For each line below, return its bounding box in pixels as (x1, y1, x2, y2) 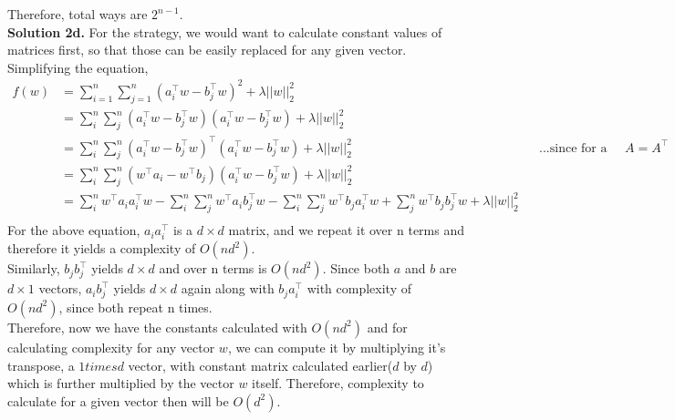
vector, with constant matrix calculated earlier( (128, 355, 393, 374)
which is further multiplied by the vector (7, 374, 234, 393)
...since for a (539, 141, 607, 155)
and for (367, 317, 408, 336)
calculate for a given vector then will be (7, 391, 229, 410)
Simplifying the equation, (7, 57, 149, 77)
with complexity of (306, 279, 411, 298)
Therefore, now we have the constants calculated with (7, 317, 307, 336)
